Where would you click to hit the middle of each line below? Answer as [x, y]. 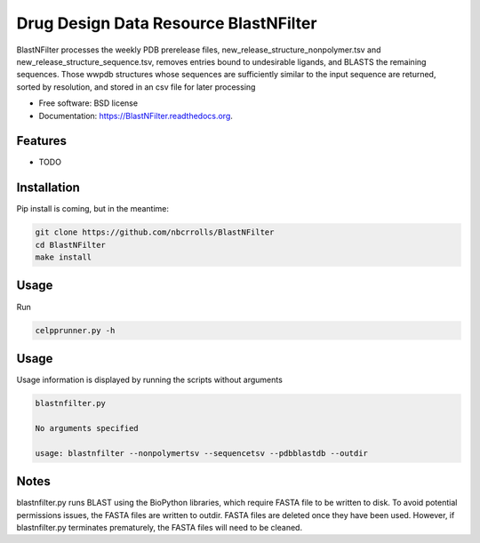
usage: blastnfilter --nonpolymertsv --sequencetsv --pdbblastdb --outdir [202, 453]
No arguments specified [87, 428]
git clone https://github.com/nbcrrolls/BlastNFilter [155, 232]
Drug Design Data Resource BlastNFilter [167, 23]
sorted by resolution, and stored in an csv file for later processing [136, 87]
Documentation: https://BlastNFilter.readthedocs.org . [136, 116]
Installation [48, 188]
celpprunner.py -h [75, 330]
